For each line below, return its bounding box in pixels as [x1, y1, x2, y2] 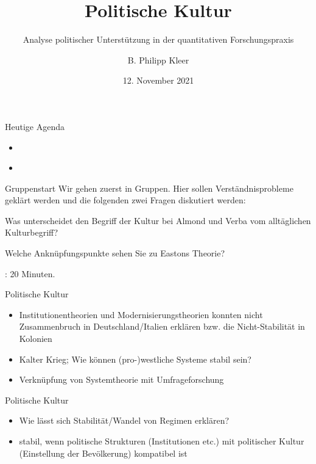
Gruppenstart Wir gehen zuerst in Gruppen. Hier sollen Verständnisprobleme [5, 181, 293, 194]
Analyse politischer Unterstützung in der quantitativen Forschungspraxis [23, 33, 294, 46]
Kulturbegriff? [5, 226, 58, 239]
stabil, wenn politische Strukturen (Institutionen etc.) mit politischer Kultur [19, 435, 304, 447]
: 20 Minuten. [5, 267, 55, 280]
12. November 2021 [122, 74, 194, 87]
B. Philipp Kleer [127, 53, 189, 66]
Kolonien [19, 332, 52, 345]
